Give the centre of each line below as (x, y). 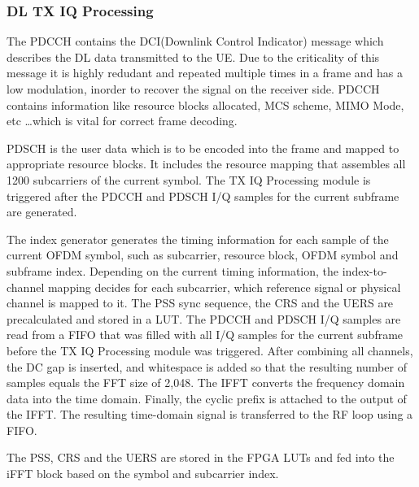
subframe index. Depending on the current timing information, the (173, 270)
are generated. (42, 212)
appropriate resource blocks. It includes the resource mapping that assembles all (206, 164)
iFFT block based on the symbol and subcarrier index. (143, 474)
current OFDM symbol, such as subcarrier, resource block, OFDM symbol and (203, 255)
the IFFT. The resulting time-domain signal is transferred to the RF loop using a (210, 414)
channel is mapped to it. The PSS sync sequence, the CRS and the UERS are (200, 303)
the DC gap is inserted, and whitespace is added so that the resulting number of (207, 366)
